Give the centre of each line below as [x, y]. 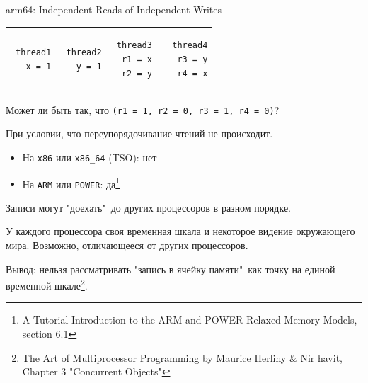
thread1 [34, 53]
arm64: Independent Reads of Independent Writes [114, 9]
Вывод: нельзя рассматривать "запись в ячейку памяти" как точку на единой [171, 269]
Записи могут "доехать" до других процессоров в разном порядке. [148, 207]
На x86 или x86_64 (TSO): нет [90, 157]
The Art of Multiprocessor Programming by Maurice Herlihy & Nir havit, [182, 357]
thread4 [190, 46]
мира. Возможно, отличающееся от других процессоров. [127, 245]
